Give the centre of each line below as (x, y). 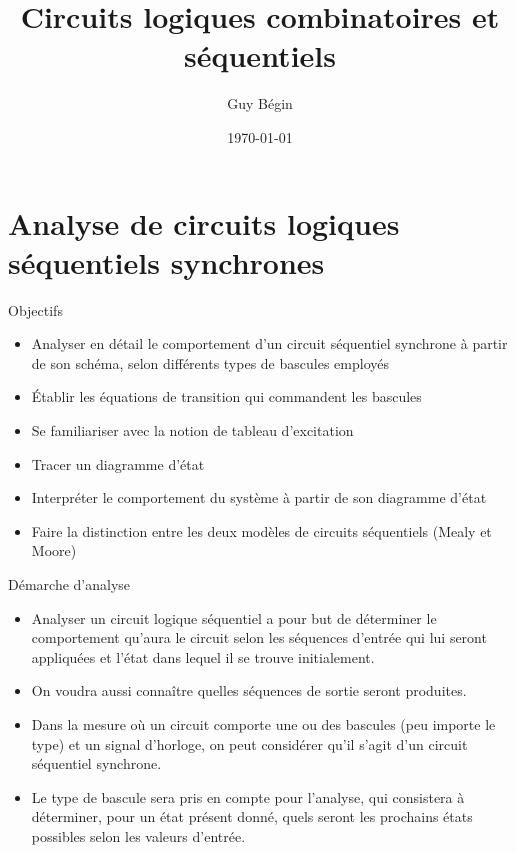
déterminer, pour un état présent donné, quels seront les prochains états (252, 816)
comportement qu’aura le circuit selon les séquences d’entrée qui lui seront (259, 637)
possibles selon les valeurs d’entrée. (138, 835)
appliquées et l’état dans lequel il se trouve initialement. (203, 656)
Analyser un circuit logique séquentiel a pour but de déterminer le (234, 617)
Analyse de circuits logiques (204, 222)
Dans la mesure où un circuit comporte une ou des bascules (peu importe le (263, 723)
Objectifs (35, 309)
